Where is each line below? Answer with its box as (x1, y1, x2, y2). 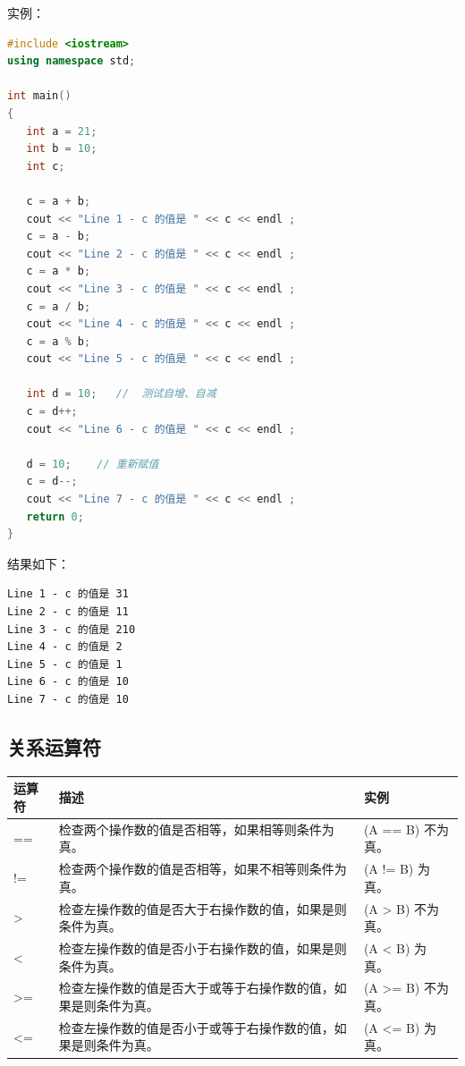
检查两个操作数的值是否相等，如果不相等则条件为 (58, 859, 347, 878)
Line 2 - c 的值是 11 (7, 605, 129, 618)
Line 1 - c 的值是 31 (7, 588, 129, 601)
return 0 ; (26, 510, 84, 523)
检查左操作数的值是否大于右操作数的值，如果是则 (58, 899, 347, 918)
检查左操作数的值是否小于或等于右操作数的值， (58, 1018, 334, 1036)
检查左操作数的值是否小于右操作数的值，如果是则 (58, 939, 347, 958)
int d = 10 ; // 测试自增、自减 (26, 387, 216, 401)
